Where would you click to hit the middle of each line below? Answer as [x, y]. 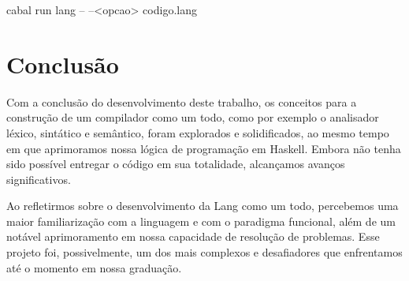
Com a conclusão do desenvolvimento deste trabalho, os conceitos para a [182, 101]
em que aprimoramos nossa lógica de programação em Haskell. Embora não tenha [204, 148]
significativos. [39, 179]
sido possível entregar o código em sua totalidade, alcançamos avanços [176, 164]
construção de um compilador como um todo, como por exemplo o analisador [193, 117]
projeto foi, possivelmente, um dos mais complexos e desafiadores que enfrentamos [204, 252]
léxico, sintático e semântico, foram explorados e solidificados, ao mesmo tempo [198, 132]
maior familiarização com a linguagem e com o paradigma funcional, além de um [201, 221]
